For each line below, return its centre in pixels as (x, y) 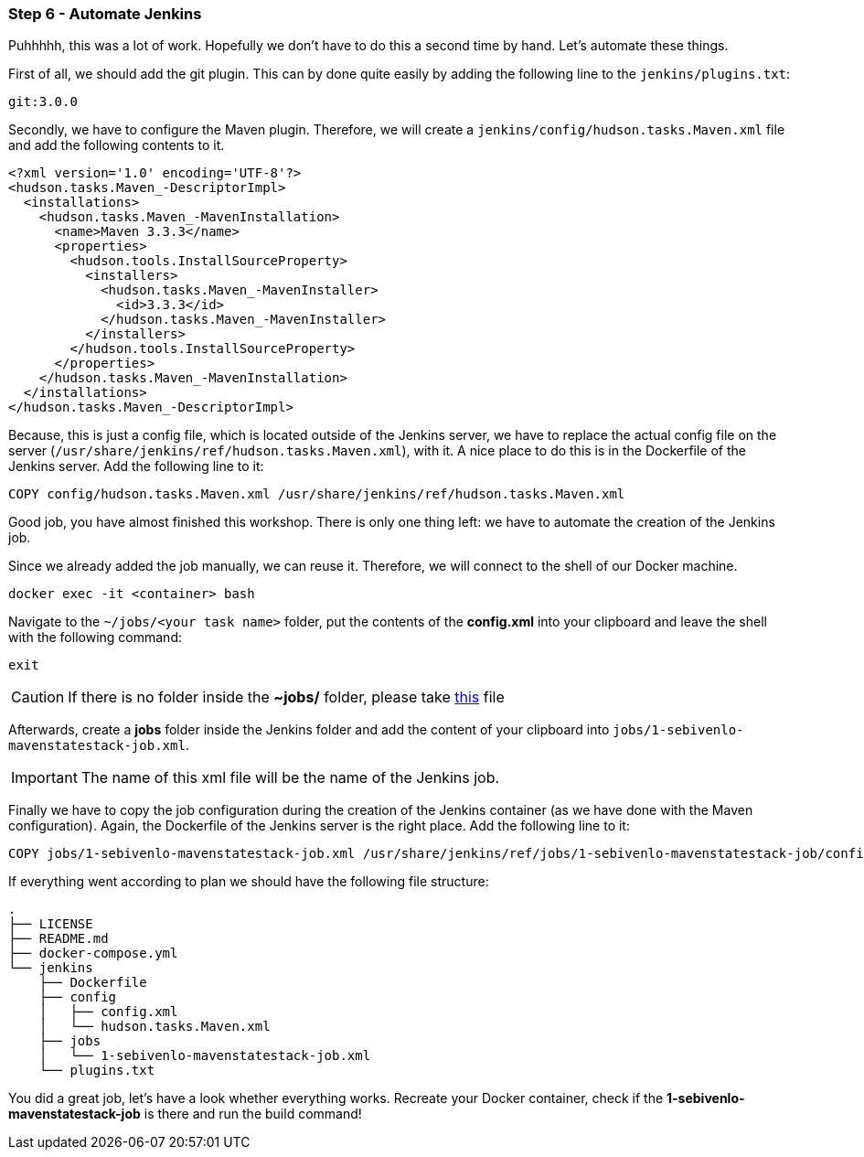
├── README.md (59, 939)
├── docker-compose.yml (93, 953)
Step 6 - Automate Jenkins (105, 14)
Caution (38, 697)
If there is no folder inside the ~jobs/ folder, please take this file (286, 697)
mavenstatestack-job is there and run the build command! (185, 1114)
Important (44, 778)
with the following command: (95, 637)
